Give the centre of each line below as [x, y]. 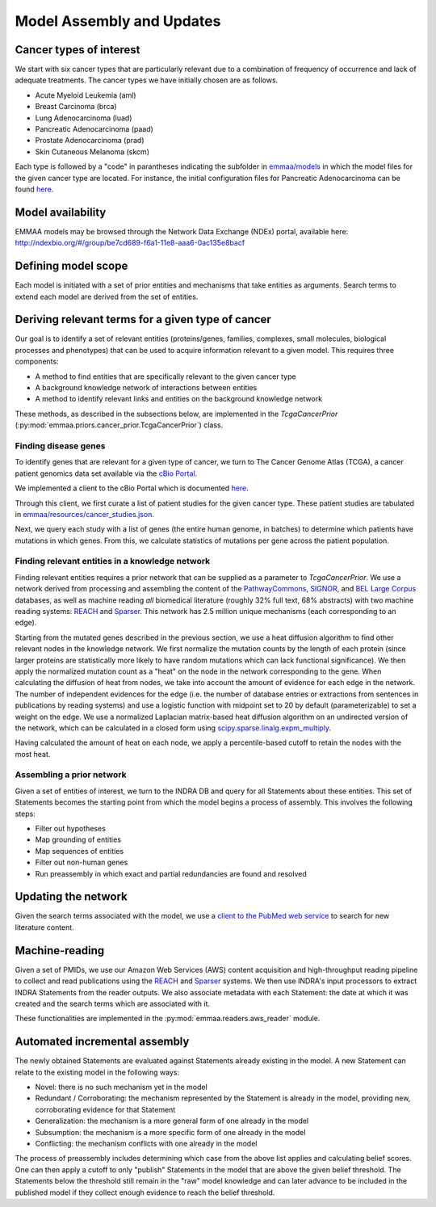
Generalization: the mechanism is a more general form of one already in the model [172, 1121]
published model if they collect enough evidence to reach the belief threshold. [145, 1192]
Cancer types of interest [78, 50]
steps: [25, 814]
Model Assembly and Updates [118, 21]
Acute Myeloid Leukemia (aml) [86, 95]
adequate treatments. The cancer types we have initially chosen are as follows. [147, 80]
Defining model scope [71, 266]
